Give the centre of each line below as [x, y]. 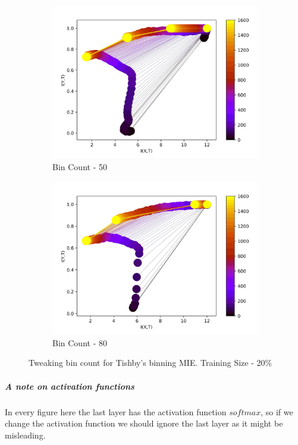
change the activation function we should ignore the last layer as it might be [144, 423]
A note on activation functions [70, 386]
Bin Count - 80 [80, 342]
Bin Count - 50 [80, 166]
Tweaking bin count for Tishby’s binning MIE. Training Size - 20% [150, 363]
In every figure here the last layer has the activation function [116, 411]
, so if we [277, 411]
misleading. [25, 435]
